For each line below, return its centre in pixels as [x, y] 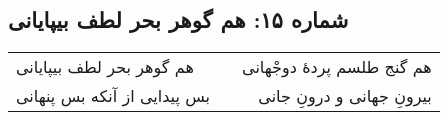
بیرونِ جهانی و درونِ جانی [345, 96]
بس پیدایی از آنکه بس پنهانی [113, 96]
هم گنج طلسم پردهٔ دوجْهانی [337, 67]
